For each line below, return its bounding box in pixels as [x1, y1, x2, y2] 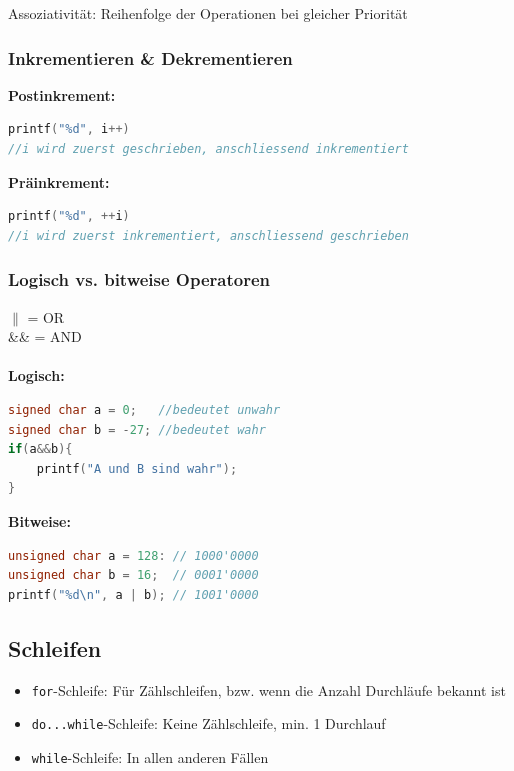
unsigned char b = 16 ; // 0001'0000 [8, 568, 259, 583]
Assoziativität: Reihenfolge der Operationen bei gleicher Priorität [8, 3, 408, 23]
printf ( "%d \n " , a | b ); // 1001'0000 [8, 587, 259, 602]
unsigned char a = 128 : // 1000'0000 [8, 548, 259, 563]
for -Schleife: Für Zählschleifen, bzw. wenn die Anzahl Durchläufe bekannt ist [31, 679, 506, 700]
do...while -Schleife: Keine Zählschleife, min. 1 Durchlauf [31, 713, 386, 734]
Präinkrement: [8, 171, 110, 192]
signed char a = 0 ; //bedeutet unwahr [8, 402, 281, 417]
